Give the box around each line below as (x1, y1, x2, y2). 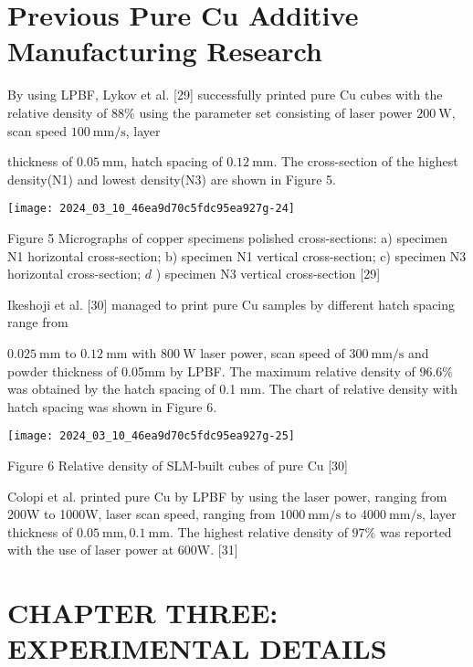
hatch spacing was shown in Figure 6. (7, 397, 217, 416)
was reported (379, 522, 452, 541)
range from (7, 312, 68, 332)
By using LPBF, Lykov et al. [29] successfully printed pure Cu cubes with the (7, 85, 443, 104)
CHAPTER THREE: (7, 594, 279, 631)
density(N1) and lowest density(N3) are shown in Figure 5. (7, 169, 336, 188)
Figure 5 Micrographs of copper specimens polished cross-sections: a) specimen (7, 228, 448, 247)
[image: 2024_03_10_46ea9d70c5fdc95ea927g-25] (7, 429, 295, 443)
